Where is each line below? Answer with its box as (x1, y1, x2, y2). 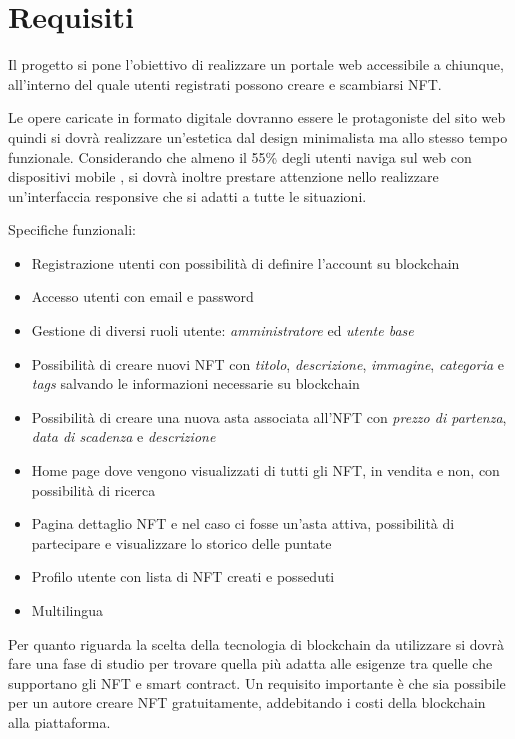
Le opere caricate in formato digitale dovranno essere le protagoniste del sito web (8, 107, 506, 128)
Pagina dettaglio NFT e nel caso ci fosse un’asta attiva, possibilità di (31, 513, 455, 534)
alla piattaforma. (8, 711, 111, 732)
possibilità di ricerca (31, 479, 156, 500)
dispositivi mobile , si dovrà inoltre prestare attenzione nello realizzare (8, 166, 439, 187)
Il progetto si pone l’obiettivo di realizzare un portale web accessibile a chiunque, (8, 54, 504, 75)
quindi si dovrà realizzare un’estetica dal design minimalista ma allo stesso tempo (8, 126, 508, 147)
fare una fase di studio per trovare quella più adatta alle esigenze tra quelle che (8, 653, 493, 674)
